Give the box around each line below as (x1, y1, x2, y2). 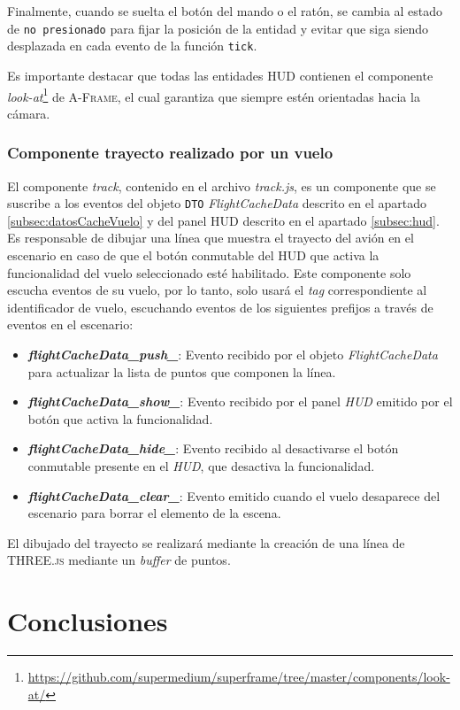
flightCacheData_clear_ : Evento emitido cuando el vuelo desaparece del (27, 486, 441, 505)
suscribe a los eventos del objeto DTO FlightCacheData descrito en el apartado (7, 194, 426, 212)
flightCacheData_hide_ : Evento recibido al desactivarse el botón (27, 439, 399, 458)
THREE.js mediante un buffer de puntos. (7, 551, 231, 569)
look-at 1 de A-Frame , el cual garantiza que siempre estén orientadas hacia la (7, 84, 420, 105)
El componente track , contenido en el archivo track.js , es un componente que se (7, 176, 436, 195)
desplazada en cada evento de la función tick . (7, 36, 257, 55)
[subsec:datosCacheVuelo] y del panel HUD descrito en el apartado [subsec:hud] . (7, 211, 440, 229)
